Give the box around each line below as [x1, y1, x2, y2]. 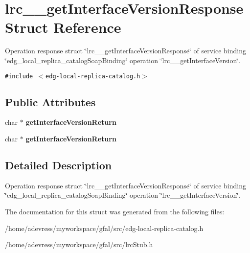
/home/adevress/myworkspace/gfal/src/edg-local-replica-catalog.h [5, 223, 204, 233]
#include [5, 72, 33, 80]
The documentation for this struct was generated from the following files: [5, 206, 225, 216]
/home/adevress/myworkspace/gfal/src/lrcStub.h [5, 239, 153, 250]
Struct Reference [5, 17, 121, 37]
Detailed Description [5, 157, 112, 172]
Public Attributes [5, 94, 96, 109]
